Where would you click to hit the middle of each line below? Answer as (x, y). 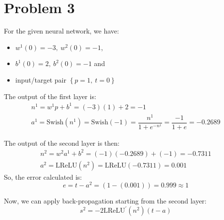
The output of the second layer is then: (62, 143)
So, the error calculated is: (43, 177)
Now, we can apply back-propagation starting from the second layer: (105, 201)
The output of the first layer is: (50, 96)
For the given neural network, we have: (61, 31)
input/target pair (41, 79)
